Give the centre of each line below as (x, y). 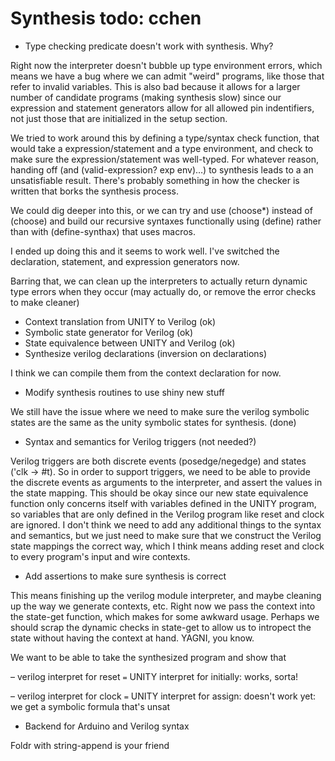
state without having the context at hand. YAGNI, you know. (132, 638)
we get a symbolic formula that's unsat (90, 706)
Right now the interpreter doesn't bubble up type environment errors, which (166, 65)
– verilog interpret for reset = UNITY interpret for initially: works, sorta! (154, 676)
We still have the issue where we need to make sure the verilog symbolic (160, 411)
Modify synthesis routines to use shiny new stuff (125, 392)
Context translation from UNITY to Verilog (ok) (120, 321)
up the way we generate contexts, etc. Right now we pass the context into (163, 606)
